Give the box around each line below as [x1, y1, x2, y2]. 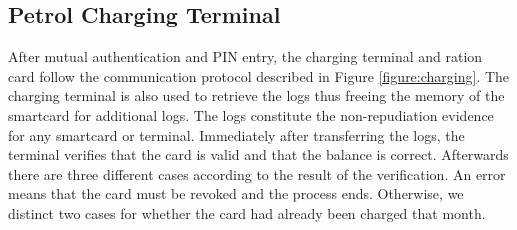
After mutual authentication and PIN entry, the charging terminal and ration [8, 46, 483, 67]
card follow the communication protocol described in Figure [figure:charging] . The [8, 65, 510, 86]
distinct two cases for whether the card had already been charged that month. [8, 202, 486, 223]
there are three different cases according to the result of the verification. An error [8, 163, 506, 184]
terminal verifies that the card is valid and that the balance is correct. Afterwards [8, 144, 509, 165]
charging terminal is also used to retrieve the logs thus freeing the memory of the [8, 85, 505, 106]
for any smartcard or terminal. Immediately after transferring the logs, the [8, 124, 465, 145]
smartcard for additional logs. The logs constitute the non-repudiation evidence [8, 104, 494, 125]
